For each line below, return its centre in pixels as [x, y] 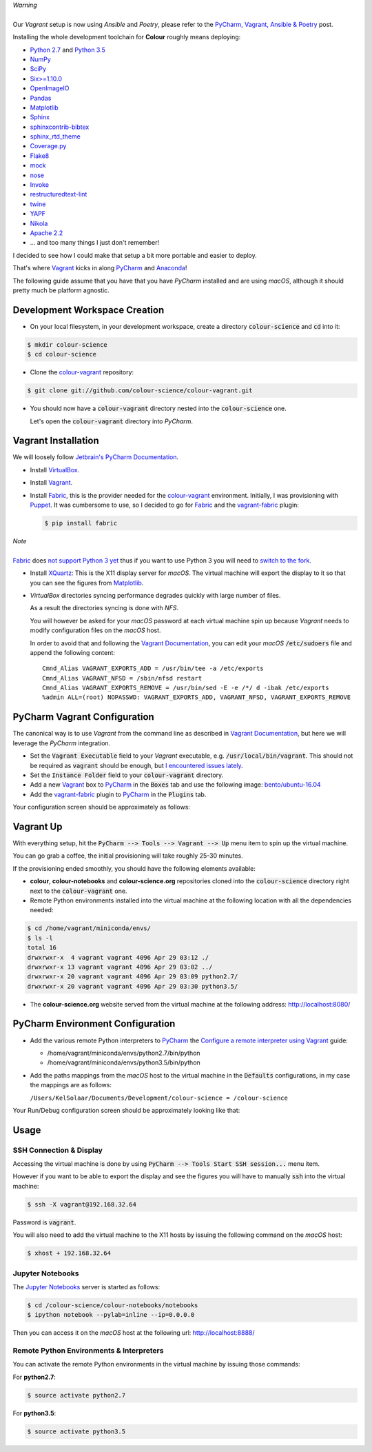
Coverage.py [48, 146]
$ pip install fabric [81, 523]
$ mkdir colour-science [68, 344]
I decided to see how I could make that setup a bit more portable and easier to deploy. [135, 255]
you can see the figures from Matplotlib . [87, 583]
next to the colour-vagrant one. [79, 891]
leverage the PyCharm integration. [62, 743]
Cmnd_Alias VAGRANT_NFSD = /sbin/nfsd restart [122, 678]
